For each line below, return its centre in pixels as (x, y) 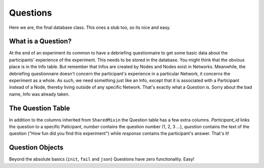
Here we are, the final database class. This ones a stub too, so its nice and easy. (90, 27)
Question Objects (36, 148)
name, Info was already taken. (39, 94)
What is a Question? (40, 41)
